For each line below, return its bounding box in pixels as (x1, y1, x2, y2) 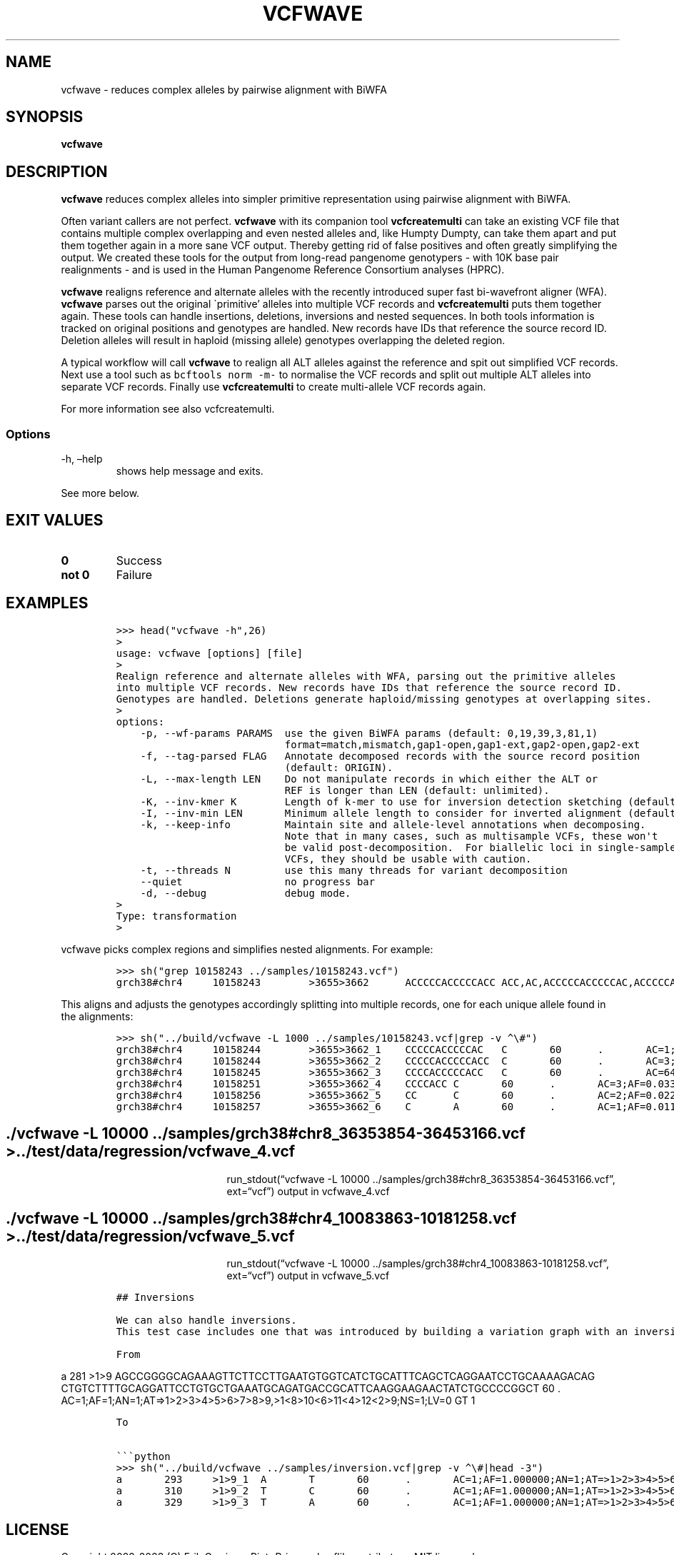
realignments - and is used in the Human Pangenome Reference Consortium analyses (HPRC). (61, 263, 505, 276)
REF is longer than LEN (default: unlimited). (284, 784, 550, 796)
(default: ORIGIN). (284, 761, 393, 773)
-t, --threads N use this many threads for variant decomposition (140, 864, 568, 876)
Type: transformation (116, 910, 237, 922)
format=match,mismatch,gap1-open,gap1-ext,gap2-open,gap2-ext (284, 738, 640, 750)
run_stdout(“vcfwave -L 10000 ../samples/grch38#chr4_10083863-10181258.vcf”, (226, 1257, 609, 1270)
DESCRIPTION (6, 162, 108, 181)
